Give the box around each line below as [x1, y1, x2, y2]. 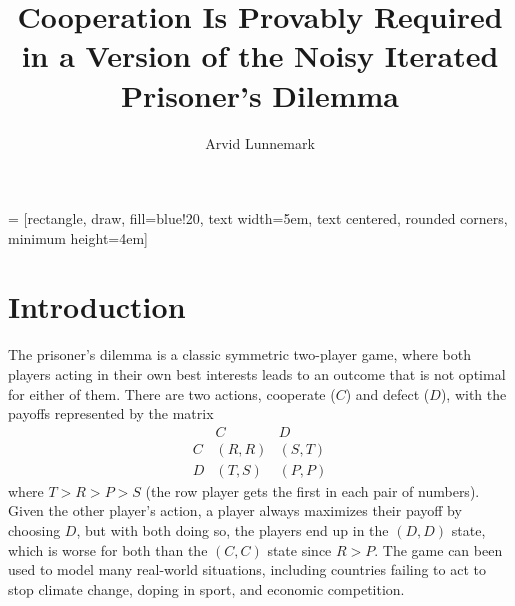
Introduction [8, 286, 186, 327]
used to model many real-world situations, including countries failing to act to [8, 559, 487, 580]
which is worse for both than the [8, 539, 208, 560]
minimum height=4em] [8, 227, 148, 248]
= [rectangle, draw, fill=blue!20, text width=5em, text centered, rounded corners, [8, 208, 508, 229]
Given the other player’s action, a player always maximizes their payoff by [8, 500, 462, 521]
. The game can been [374, 539, 503, 560]
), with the [440, 383, 507, 404]
